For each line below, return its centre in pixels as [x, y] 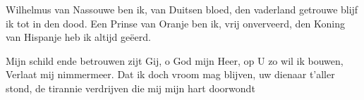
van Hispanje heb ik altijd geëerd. [78, 37]
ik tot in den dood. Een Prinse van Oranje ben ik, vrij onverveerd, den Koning [176, 23]
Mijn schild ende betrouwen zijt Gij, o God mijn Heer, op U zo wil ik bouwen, [175, 60]
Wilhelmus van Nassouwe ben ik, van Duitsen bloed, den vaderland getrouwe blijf [182, 9]
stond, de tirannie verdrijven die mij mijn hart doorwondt [131, 88]
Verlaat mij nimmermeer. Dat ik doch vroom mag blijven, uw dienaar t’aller [170, 74]
